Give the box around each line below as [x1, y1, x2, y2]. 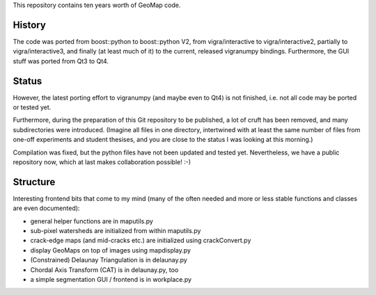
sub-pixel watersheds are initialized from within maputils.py [30, 227, 201, 235]
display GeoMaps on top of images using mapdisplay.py [30, 246, 191, 254]
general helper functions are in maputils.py [30, 216, 153, 225]
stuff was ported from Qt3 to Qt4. [13, 56, 109, 65]
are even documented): [13, 204, 80, 212]
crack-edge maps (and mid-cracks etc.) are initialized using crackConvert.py [30, 237, 251, 245]
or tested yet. [13, 103, 52, 111]
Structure [13, 176, 56, 188]
